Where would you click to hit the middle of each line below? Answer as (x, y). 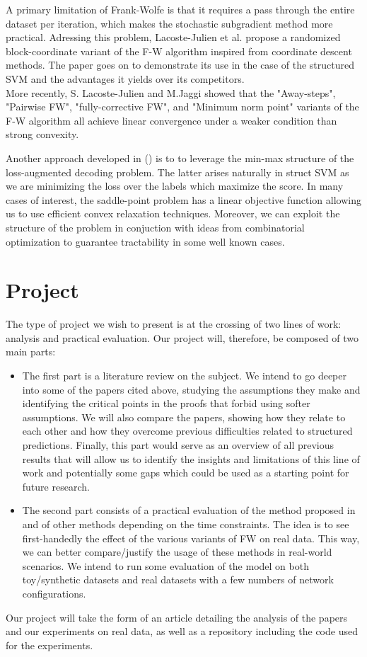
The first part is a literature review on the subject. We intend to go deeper (184, 375)
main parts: (31, 352)
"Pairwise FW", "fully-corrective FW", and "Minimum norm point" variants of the (182, 107)
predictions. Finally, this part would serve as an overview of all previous (178, 444)
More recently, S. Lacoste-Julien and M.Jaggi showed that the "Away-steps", (171, 92)
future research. (56, 486)
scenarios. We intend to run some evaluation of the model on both (165, 565)
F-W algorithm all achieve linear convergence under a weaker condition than (171, 120)
